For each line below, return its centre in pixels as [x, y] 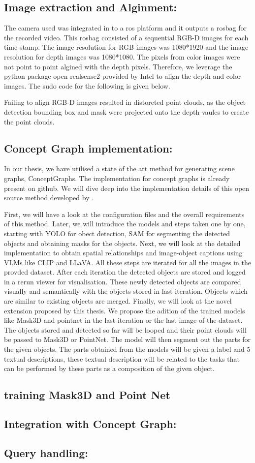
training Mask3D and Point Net [87, 395]
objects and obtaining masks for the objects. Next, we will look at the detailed [122, 243]
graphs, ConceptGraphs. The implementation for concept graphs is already [117, 178]
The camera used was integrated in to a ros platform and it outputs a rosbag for [125, 28]
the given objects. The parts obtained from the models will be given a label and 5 [127, 349]
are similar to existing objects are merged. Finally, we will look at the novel [118, 301]
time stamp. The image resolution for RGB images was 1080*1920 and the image [126, 47]
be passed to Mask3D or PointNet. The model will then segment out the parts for [127, 339]
